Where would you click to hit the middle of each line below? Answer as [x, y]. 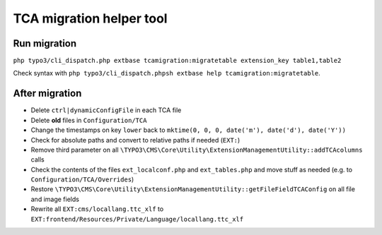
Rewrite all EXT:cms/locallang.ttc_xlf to [97, 209]
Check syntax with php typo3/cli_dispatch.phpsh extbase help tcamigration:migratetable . [167, 73]
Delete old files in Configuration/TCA [89, 120]
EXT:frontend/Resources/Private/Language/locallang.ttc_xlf [137, 219]
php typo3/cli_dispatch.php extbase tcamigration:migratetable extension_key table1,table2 [177, 61]
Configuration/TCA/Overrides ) [82, 179]
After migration [47, 94]
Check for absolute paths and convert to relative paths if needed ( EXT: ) [135, 140]
